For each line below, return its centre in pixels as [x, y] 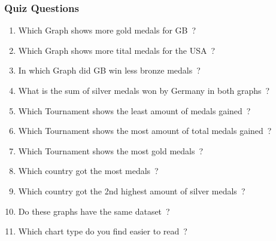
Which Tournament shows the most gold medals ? [111, 150]
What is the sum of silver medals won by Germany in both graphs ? [144, 90]
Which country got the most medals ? [88, 171]
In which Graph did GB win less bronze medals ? [109, 70]
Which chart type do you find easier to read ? [103, 231]
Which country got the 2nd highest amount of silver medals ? [132, 190]
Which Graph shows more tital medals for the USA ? [117, 50]
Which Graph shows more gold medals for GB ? [107, 30]
